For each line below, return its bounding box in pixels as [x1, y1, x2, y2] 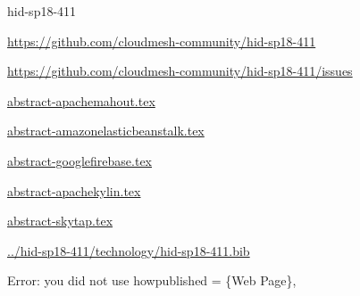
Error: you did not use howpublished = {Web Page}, [7, 271, 297, 290]
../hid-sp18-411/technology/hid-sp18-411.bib [7, 241, 250, 259]
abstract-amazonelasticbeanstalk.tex [7, 121, 205, 140]
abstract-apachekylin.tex [7, 181, 141, 200]
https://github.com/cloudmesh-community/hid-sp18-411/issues [7, 62, 353, 80]
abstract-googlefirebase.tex [7, 151, 153, 169]
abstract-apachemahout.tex [7, 91, 155, 110]
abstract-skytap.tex [7, 211, 113, 230]
